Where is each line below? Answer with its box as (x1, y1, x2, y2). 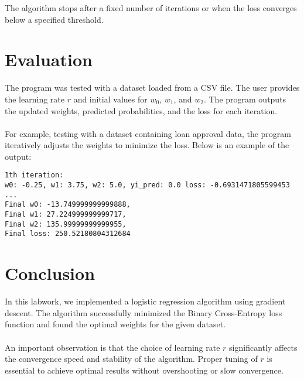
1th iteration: (5, 171, 64, 180)
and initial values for (73, 93, 148, 105)
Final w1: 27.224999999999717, (5, 210, 127, 219)
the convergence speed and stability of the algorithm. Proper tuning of (5, 352, 258, 365)
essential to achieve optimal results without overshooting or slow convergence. (5, 364, 283, 376)
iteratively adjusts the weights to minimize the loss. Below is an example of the (5, 139, 289, 151)
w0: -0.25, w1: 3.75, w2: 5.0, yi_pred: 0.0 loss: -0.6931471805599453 (5, 181, 290, 190)
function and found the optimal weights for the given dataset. (5, 318, 226, 330)
